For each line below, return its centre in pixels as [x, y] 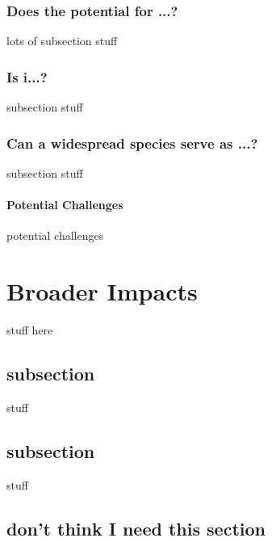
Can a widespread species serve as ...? [132, 143]
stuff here [30, 329]
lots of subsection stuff [62, 41]
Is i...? [27, 76]
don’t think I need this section [136, 528]
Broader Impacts [102, 291]
